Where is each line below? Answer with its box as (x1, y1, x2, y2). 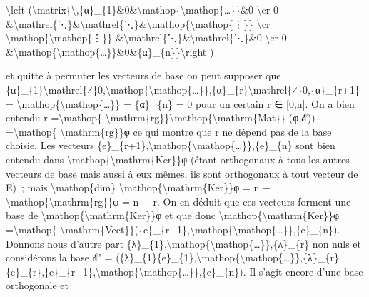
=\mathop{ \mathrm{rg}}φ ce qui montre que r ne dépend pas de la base (6, 124, 332, 139)
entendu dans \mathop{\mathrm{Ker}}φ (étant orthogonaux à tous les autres (6, 151, 350, 166)
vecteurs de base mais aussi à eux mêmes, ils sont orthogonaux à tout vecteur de (6, 166, 358, 181)
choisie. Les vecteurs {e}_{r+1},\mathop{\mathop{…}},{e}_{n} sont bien (6, 138, 335, 153)
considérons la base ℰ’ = (6, 250, 113, 265)
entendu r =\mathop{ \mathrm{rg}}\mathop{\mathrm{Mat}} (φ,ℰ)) (6, 110, 315, 125)
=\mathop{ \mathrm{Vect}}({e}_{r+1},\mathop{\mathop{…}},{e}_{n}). (6, 221, 340, 236)
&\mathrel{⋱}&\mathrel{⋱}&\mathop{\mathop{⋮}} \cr (6, 16, 271, 31)
